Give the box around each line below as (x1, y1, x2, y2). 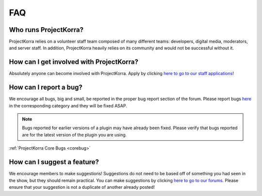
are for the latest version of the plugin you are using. (22, 132, 127, 137)
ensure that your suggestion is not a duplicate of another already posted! (9, 184, 155, 190)
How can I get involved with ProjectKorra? (9, 58, 138, 66)
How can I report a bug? (9, 83, 82, 91)
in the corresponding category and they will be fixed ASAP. (9, 103, 127, 108)
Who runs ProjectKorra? (9, 26, 84, 34)
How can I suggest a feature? (9, 158, 99, 166)
